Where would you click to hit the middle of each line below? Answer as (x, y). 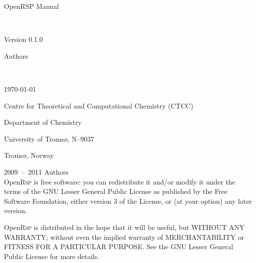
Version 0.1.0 (23, 39)
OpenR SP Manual (32, 6)
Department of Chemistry (43, 122)
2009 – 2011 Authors (36, 171)
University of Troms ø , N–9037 (49, 138)
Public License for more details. (52, 256)
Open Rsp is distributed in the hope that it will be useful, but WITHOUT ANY (124, 227)
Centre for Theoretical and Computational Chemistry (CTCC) (99, 105)
